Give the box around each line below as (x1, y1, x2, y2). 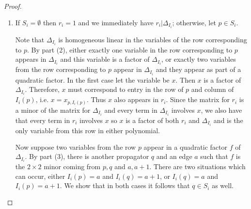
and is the (213, 115, 243, 125)
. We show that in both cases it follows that (60, 180, 190, 191)
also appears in (114, 94, 159, 104)
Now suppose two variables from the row (15, 141, 136, 152)
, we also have (201, 104, 242, 115)
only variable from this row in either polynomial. (15, 125, 160, 135)
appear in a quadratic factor (143, 141, 228, 152)
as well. (212, 180, 234, 191)
